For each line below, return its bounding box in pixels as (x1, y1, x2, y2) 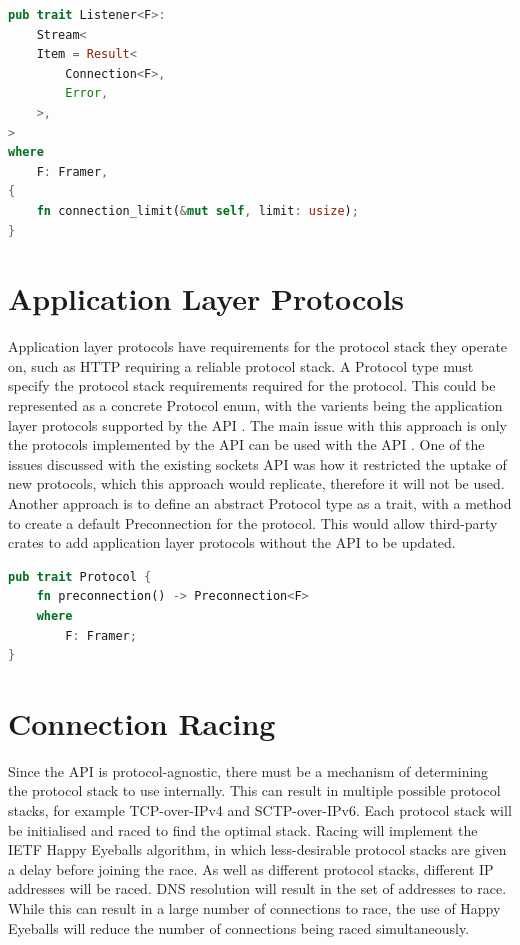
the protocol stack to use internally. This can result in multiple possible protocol (8, 780, 501, 801)
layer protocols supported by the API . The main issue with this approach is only (8, 414, 507, 435)
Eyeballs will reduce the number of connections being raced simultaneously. (8, 917, 470, 938)
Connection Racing (8, 702, 276, 743)
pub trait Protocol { (8, 569, 152, 584)
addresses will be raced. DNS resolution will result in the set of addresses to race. (8, 878, 507, 899)
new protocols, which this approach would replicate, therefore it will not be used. (8, 473, 505, 494)
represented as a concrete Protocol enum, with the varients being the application (8, 395, 503, 416)
